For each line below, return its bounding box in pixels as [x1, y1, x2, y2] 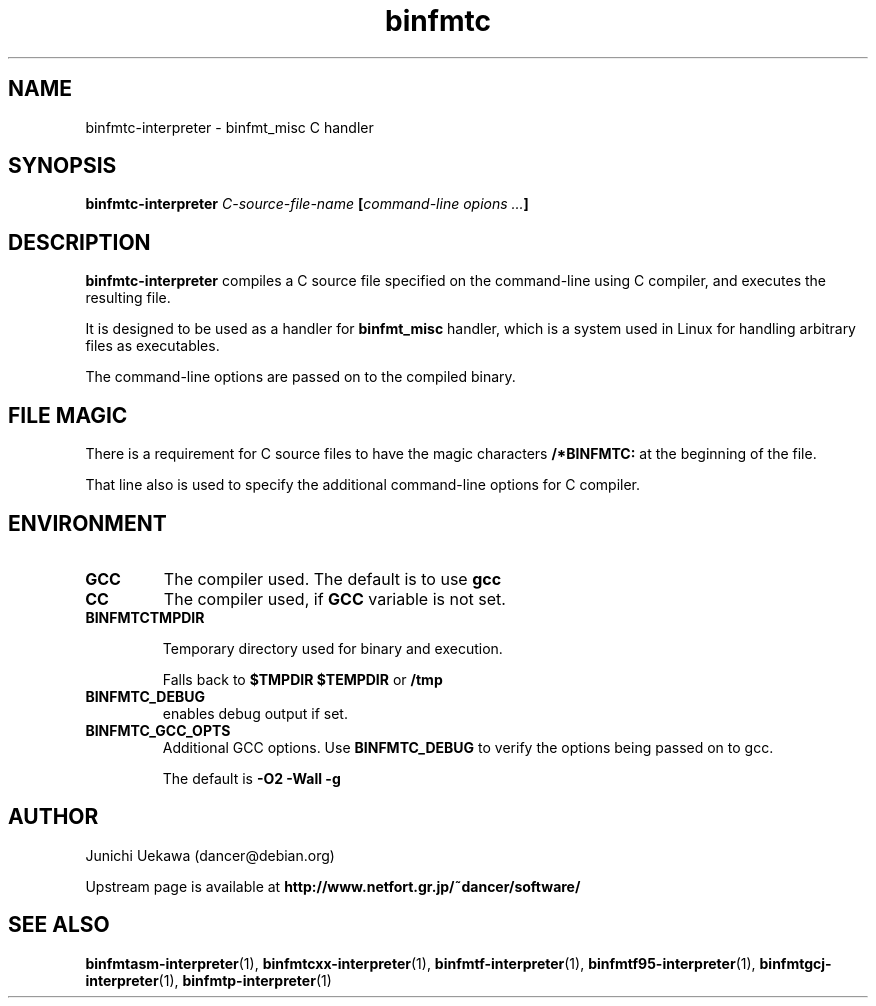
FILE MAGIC [8, 402, 128, 428]
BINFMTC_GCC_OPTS [85, 721, 231, 739]
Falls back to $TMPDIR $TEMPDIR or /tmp [162, 670, 443, 688]
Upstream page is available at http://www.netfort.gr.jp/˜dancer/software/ [85, 877, 581, 895]
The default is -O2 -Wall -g [162, 769, 341, 787]
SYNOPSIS [8, 153, 117, 179]
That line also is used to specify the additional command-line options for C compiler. [85, 476, 641, 494]
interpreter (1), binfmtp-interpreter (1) [85, 971, 332, 989]
